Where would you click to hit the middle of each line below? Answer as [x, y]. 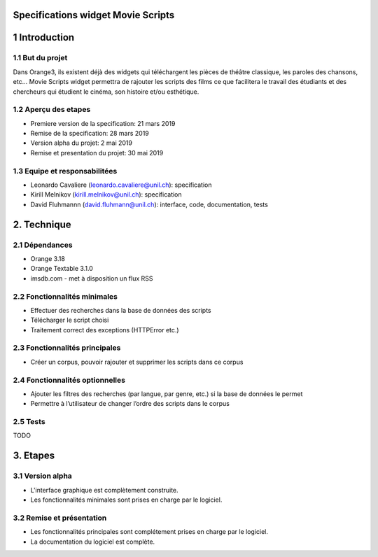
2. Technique [42, 224]
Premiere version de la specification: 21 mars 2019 [103, 123]
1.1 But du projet [40, 58]
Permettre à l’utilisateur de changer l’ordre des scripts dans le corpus [130, 404]
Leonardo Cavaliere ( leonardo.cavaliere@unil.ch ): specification [121, 185]
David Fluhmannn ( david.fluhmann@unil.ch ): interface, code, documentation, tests [149, 204]
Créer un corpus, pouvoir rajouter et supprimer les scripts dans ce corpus [137, 362]
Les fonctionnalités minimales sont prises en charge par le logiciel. [126, 500]
